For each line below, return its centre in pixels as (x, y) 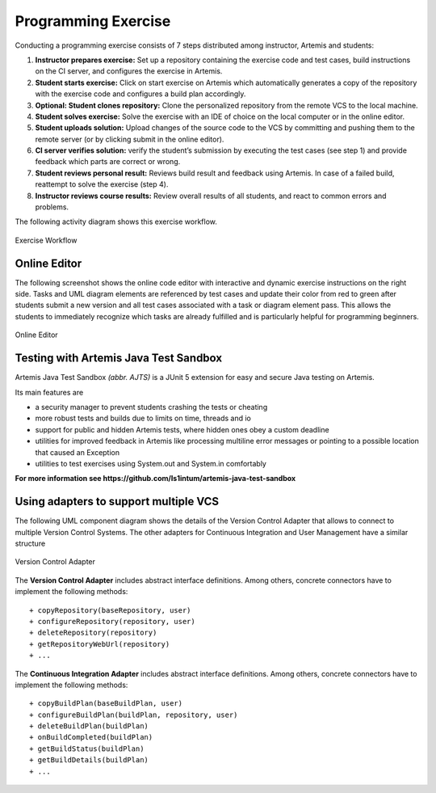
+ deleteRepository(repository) (93, 633)
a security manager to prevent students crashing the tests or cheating (151, 407)
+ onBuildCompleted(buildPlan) (91, 737)
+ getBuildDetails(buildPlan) (89, 760)
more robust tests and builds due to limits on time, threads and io (143, 418)
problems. (52, 207)
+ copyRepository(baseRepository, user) (110, 610)
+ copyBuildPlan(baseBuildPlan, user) (106, 704)
